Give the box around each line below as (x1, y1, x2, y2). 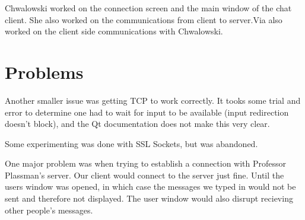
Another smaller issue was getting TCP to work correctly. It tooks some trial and (5, 94, 301, 106)
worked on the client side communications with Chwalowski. (5, 25, 223, 37)
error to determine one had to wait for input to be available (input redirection (5, 106, 289, 118)
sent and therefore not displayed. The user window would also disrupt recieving (5, 192, 293, 205)
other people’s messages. (5, 203, 93, 216)
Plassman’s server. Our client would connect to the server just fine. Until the (5, 168, 284, 181)
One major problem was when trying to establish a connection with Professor (5, 157, 287, 170)
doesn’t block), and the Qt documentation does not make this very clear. (5, 117, 270, 130)
